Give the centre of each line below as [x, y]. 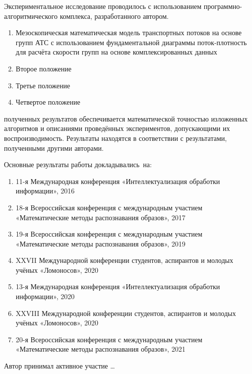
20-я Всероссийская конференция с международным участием [109, 339]
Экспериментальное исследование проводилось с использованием [103, 6]
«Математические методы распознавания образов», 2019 [100, 243]
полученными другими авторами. [54, 148]
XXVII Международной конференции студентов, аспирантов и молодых [124, 260]
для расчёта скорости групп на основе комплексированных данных [116, 52]
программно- [223, 6]
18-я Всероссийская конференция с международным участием [109, 207]
